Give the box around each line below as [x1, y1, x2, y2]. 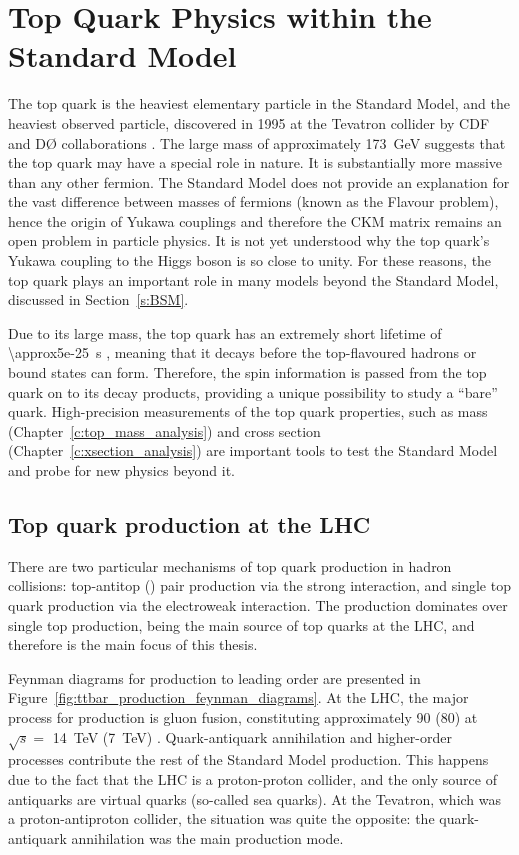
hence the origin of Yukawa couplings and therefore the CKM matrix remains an [8, 210, 502, 231]
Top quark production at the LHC [8, 508, 371, 539]
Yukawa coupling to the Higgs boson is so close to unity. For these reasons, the [8, 250, 492, 271]
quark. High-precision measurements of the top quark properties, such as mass [8, 401, 488, 422]
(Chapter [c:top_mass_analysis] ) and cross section [8, 420, 321, 441]
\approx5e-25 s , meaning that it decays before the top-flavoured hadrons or [8, 342, 477, 363]
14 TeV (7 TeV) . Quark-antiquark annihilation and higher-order [52, 726, 452, 747]
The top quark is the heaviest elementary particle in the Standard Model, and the [8, 93, 510, 114]
